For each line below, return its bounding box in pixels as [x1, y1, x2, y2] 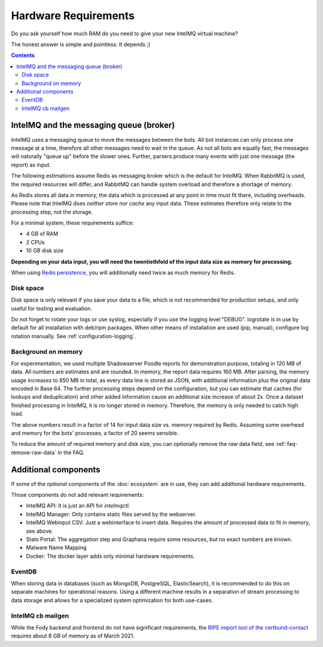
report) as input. [11, 161, 51, 168]
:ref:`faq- [275, 441, 298, 448]
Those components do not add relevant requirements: [11, 491, 144, 499]
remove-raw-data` [11, 449, 57, 456]
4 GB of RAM [26, 230, 59, 238]
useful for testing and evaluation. [11, 305, 93, 312]
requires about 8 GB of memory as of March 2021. [11, 632, 135, 640]
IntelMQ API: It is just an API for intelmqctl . [26, 502, 130, 509]
